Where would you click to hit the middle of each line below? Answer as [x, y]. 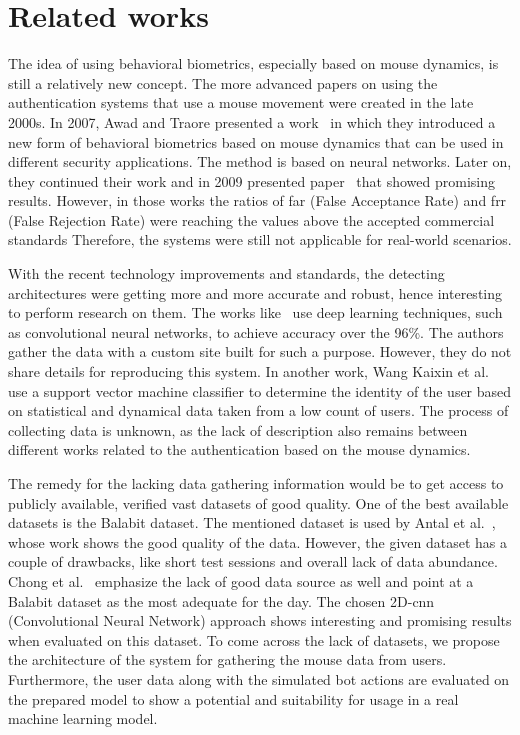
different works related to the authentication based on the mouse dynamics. [239, 449]
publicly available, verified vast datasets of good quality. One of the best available [258, 502]
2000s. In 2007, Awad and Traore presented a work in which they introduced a [252, 121]
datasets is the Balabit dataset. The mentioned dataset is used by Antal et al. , [252, 522]
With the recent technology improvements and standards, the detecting [226, 273]
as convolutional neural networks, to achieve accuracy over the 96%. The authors [256, 331]
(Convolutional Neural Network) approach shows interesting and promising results [260, 620]
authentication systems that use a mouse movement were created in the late [241, 102]
